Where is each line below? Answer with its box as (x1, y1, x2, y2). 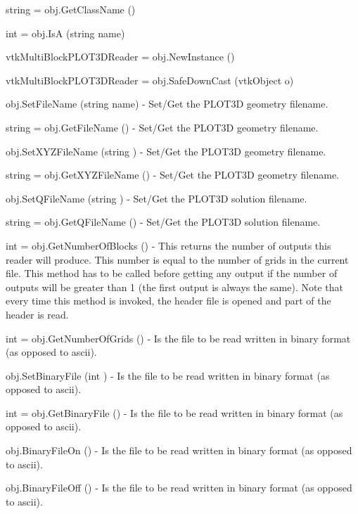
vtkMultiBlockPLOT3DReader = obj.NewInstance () (6, 49, 235, 64)
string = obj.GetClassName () (6, 2, 136, 16)
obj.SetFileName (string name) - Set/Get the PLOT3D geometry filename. (6, 96, 328, 111)
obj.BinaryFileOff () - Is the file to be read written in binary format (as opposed (6, 480, 352, 495)
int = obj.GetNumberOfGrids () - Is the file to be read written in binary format (6, 330, 351, 345)
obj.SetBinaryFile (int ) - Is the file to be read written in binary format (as (6, 368, 330, 383)
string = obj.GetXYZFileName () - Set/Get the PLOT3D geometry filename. (6, 167, 340, 182)
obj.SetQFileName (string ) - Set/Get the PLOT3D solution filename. (6, 191, 307, 205)
